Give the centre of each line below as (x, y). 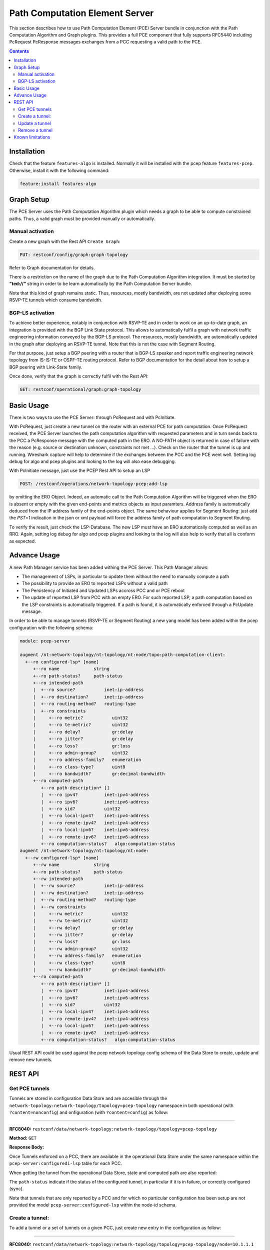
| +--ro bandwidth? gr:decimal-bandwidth (99, 774)
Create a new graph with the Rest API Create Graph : (65, 241)
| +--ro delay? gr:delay (83, 732)
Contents (19, 51)
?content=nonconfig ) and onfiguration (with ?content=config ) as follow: (89, 1112)
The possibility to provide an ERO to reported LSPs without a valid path (95, 583)
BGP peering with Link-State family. (46, 367)
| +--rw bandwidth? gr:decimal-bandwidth (99, 970)
